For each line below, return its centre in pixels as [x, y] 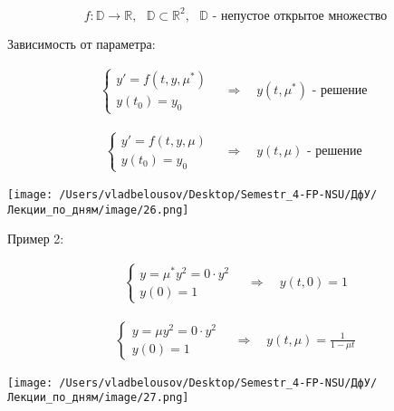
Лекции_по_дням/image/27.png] [98, 398]
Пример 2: [36, 239]
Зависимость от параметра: [82, 43]
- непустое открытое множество [300, 16]
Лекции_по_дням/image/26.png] [98, 210]
